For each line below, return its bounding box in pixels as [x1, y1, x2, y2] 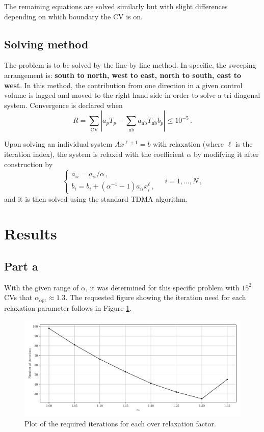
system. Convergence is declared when [4, 99, 123, 110]
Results [4, 223, 57, 244]
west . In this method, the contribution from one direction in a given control [4, 79, 243, 90]
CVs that [4, 292, 33, 303]
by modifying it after [194, 148, 259, 159]
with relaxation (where [153, 139, 224, 149]
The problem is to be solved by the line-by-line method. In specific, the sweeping [4, 60, 256, 70]
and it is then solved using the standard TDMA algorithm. [4, 193, 188, 204]
